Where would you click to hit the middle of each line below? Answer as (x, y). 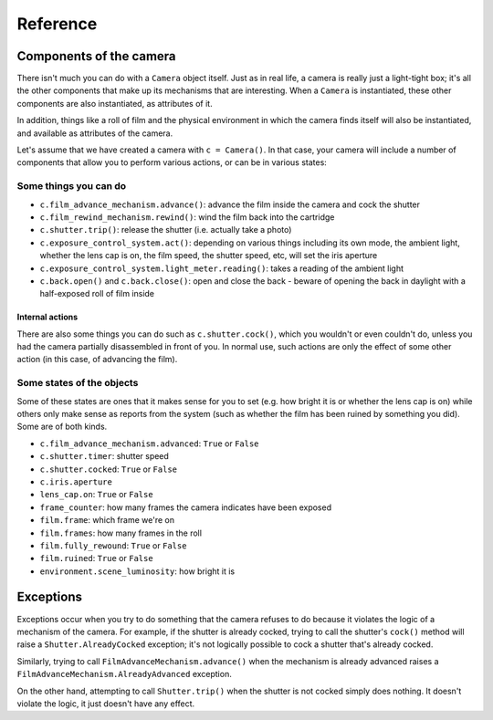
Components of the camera (97, 56)
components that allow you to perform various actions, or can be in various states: (172, 162)
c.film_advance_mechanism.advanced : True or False (149, 443)
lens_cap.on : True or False (97, 495)
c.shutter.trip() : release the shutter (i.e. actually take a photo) (166, 230)
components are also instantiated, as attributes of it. (115, 103)
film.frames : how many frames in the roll (121, 533)
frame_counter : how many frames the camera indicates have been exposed (186, 507)
